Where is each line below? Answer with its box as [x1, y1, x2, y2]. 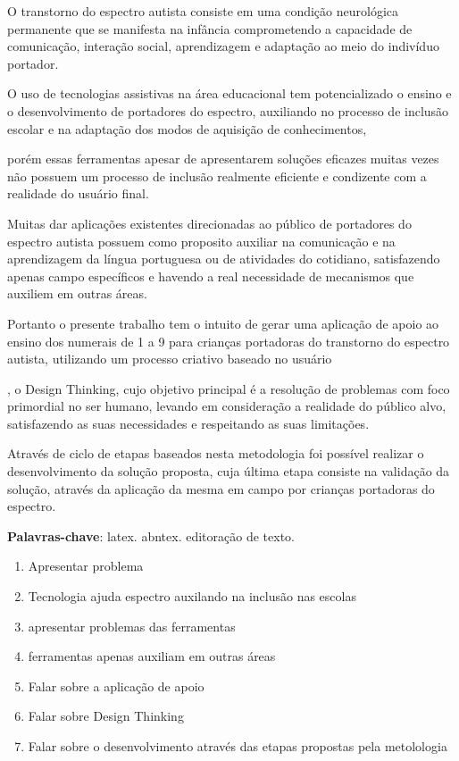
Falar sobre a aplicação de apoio [28, 676, 204, 695]
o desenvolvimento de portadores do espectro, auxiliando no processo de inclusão [7, 101, 449, 120]
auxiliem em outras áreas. [7, 284, 147, 303]
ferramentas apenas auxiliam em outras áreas [28, 647, 276, 665]
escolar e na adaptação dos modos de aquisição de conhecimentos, [7, 119, 367, 138]
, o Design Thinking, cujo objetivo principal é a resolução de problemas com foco [7, 379, 450, 397]
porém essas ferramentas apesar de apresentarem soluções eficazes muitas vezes [7, 149, 439, 168]
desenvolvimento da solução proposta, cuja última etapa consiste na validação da [7, 462, 450, 481]
